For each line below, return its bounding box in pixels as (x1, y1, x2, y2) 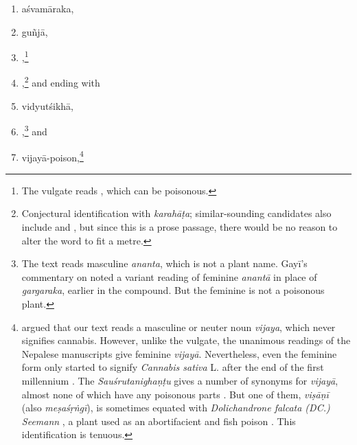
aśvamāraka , (21, 1, 74, 15)
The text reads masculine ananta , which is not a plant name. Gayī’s (21, 256, 308, 271)
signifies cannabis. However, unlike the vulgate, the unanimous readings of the (21, 333, 351, 347)
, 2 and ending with (21, 73, 100, 90)
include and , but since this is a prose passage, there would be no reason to (21, 219, 338, 233)
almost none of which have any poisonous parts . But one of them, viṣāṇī (21, 387, 329, 401)
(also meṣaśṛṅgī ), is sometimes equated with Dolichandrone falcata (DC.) (21, 400, 330, 415)
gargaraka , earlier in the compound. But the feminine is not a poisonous (21, 283, 325, 297)
